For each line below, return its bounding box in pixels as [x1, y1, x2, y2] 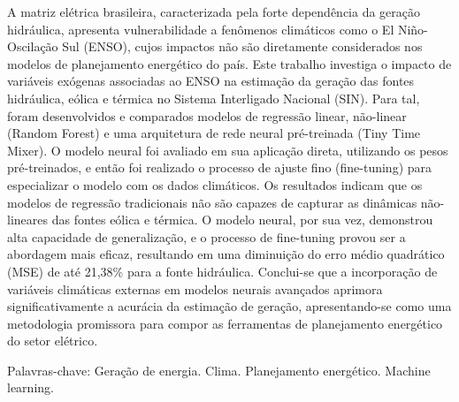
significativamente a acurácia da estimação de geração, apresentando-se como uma [7, 297, 452, 315]
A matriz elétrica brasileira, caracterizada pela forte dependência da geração [7, 3, 421, 20]
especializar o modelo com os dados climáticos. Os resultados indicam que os [7, 175, 423, 193]
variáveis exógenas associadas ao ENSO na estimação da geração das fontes [7, 72, 415, 90]
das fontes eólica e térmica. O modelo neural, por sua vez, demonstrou [51, 210, 433, 229]
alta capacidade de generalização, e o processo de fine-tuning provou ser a [7, 227, 406, 246]
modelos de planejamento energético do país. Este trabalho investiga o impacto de [7, 54, 452, 72]
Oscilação [7, 37, 58, 56]
